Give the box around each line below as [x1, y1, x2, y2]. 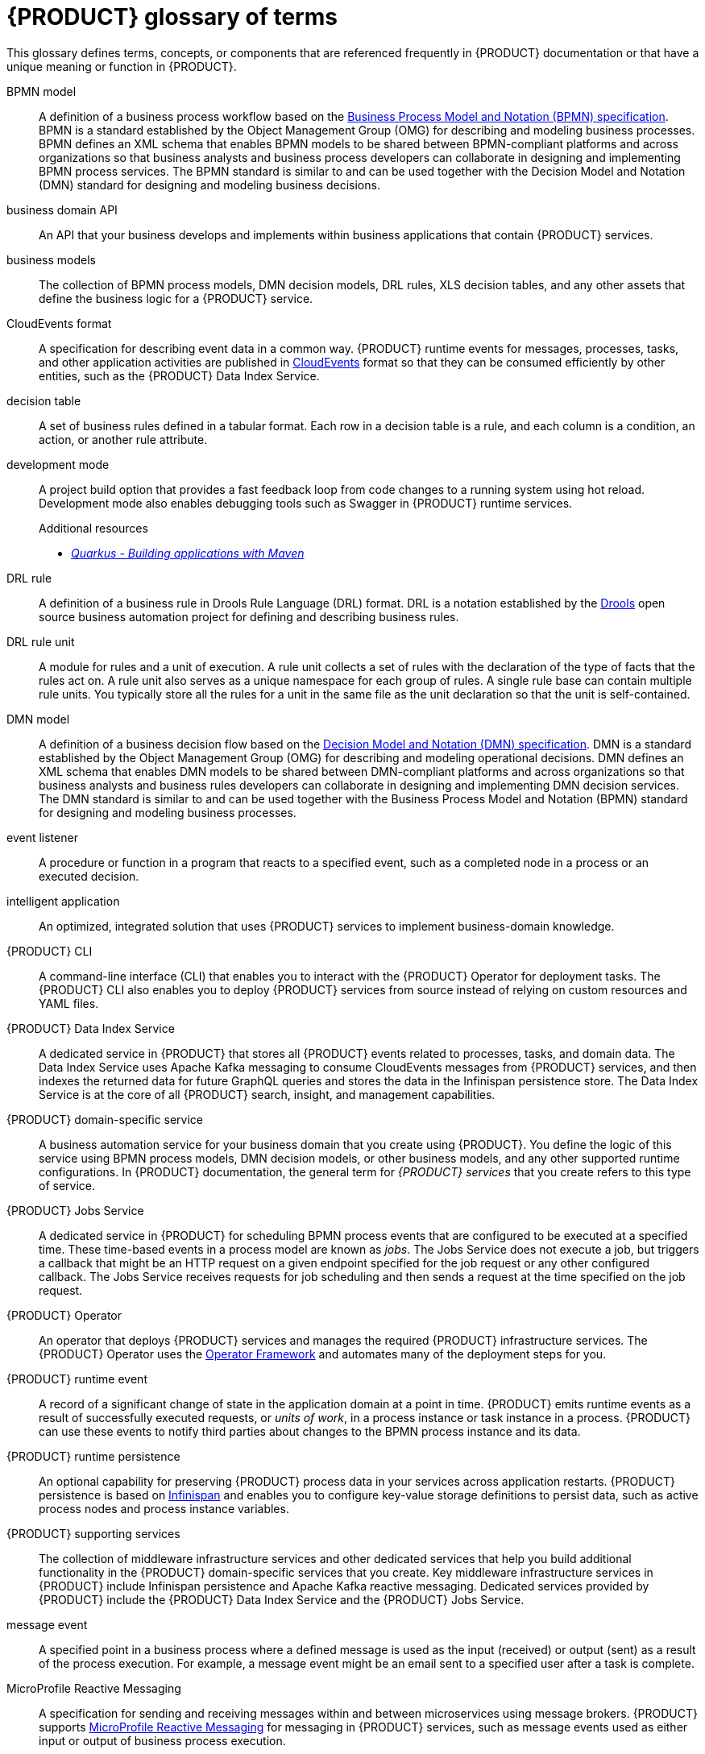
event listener [6, 830, 78, 844]
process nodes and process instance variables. [39, 1501, 289, 1516]
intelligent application [6, 894, 120, 908]
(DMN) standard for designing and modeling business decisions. [39, 177, 380, 192]
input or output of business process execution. [39, 1733, 286, 1748]
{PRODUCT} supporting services [6, 1526, 180, 1540]
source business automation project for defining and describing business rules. [39, 609, 459, 624]
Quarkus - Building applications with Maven [71, 545, 305, 560]
